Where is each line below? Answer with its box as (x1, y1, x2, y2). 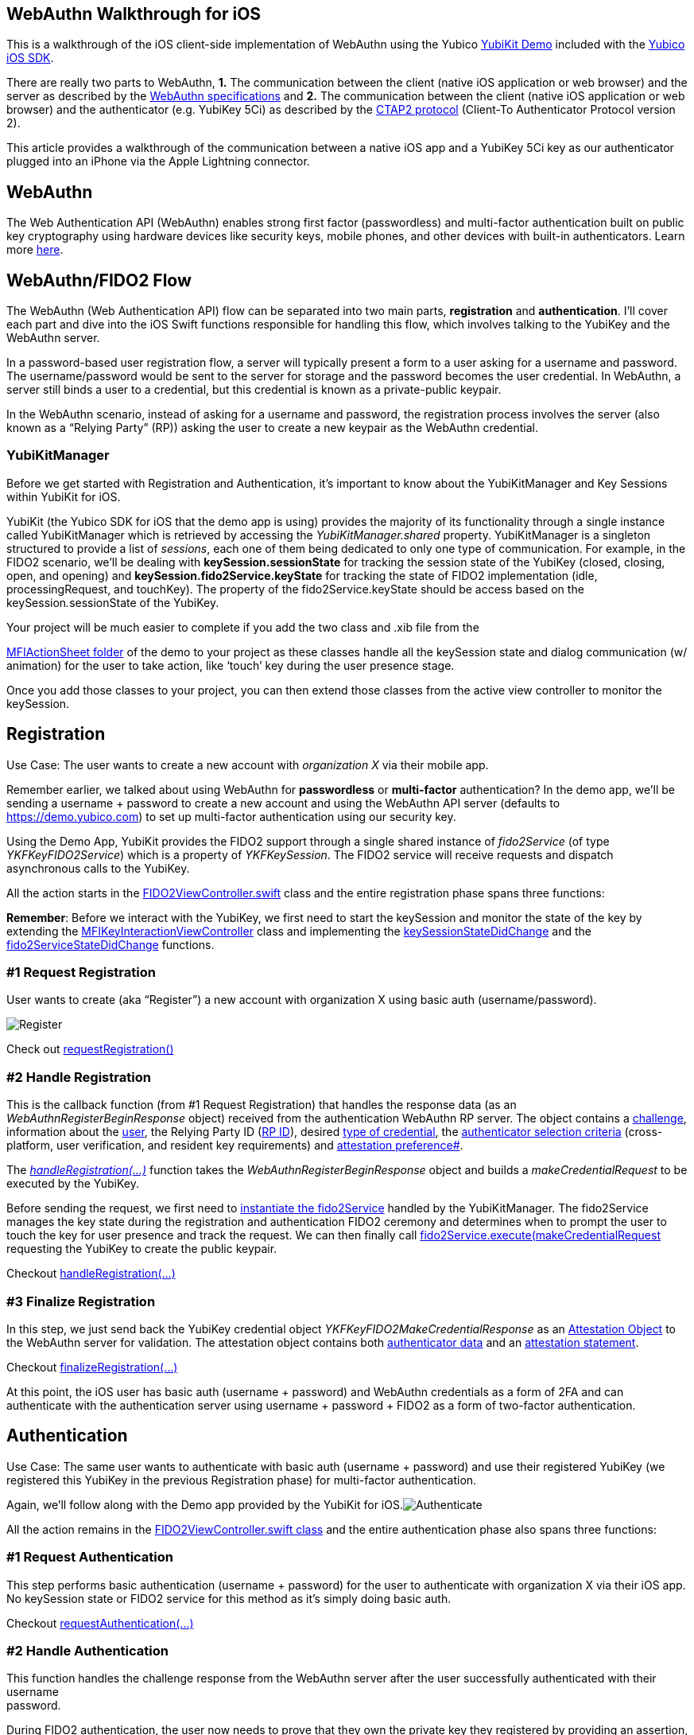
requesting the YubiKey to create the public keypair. (6, 1242, 277, 1256)
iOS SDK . (6, 51, 54, 65)
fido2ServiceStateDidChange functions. (6, 937, 215, 951)
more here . (6, 243, 64, 257)
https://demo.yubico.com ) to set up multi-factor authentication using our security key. (6, 809, 456, 823)
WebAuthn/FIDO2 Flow (6, 270, 192, 290)
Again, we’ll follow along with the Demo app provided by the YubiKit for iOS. (6, 1497, 403, 1511)
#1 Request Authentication (6, 1549, 173, 1566)
